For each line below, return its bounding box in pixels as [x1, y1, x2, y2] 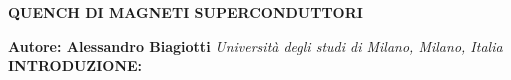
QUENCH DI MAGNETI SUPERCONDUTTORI [8, 2, 363, 22]
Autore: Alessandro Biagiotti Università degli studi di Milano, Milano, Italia [8, 35, 503, 56]
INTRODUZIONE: [8, 55, 143, 76]
